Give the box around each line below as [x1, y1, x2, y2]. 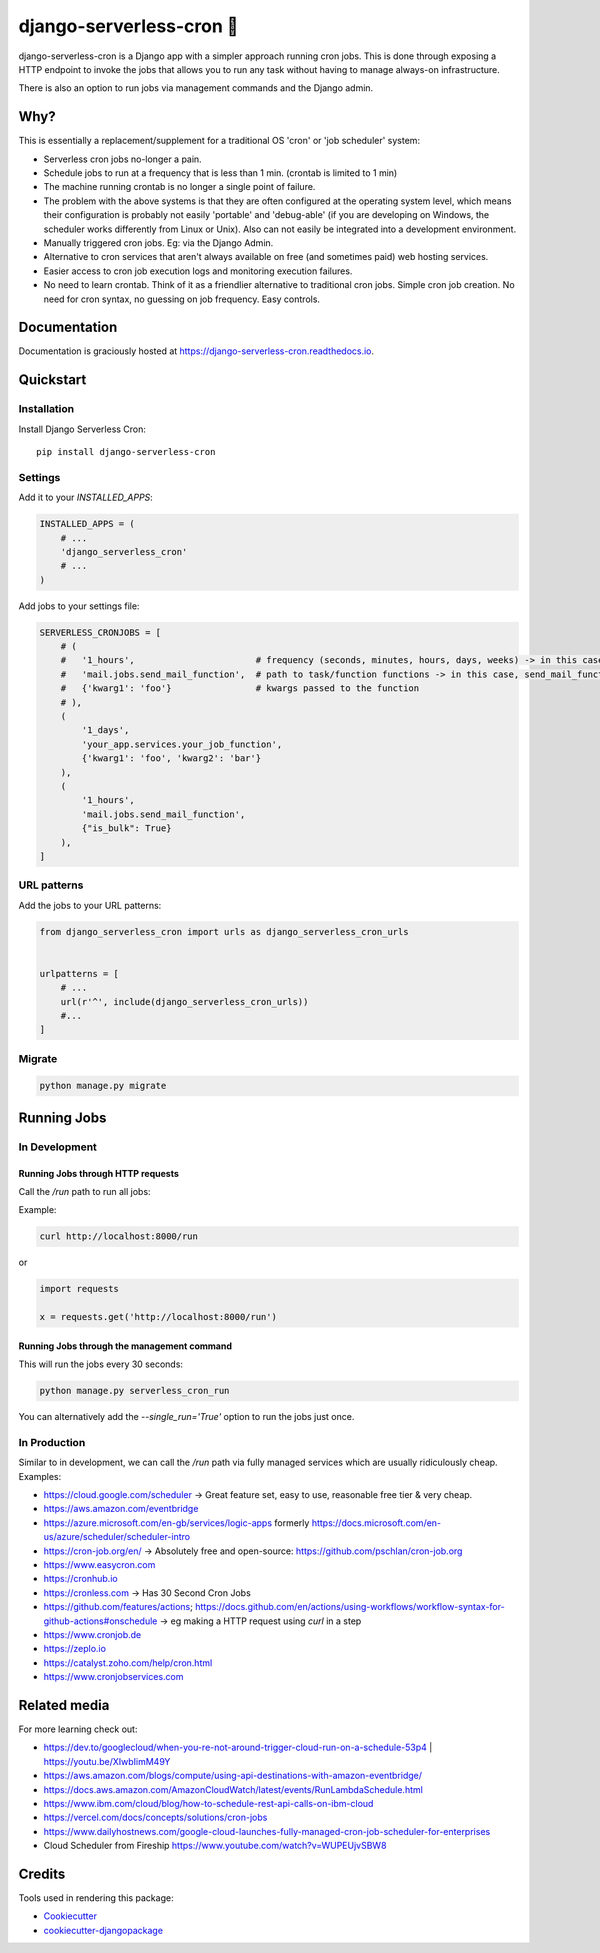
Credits [18, 1865, 66, 1882]
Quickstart [18, 371, 87, 389]
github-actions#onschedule [43, 1615, 158, 1627]
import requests [39, 1283, 120, 1295]
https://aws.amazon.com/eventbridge [43, 1503, 199, 1515]
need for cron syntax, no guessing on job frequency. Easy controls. [43, 293, 320, 305]
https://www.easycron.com [43, 1559, 156, 1570]
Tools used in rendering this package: [18, 1892, 174, 1904]
